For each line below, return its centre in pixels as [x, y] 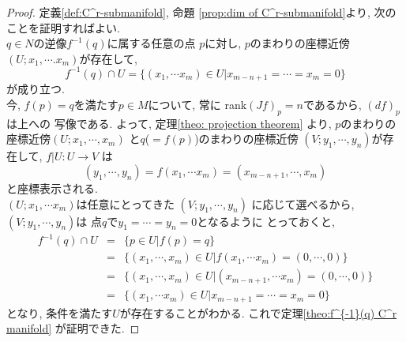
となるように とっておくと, [266, 221]
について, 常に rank [197, 104]
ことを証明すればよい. [63, 27]
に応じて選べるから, [303, 203]
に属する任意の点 [151, 43]
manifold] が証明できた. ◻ [73, 328]
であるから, [332, 104]
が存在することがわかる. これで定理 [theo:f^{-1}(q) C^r [258, 312]
